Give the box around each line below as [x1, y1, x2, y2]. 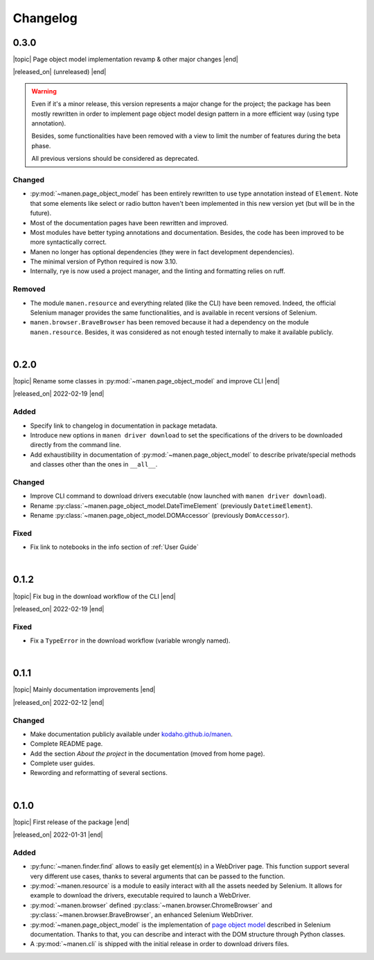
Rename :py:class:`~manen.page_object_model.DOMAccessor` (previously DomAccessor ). [30, 512, 290, 520]
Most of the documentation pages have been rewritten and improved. [30, 218, 229, 227]
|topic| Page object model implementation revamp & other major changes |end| [12, 55, 238, 64]
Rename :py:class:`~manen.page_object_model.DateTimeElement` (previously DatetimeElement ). [30, 501, 313, 509]
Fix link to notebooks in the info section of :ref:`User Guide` [30, 543, 199, 551]
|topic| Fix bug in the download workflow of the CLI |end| [12, 592, 176, 600]
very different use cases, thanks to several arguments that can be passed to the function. [30, 872, 285, 880]
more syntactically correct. [30, 238, 107, 246]
